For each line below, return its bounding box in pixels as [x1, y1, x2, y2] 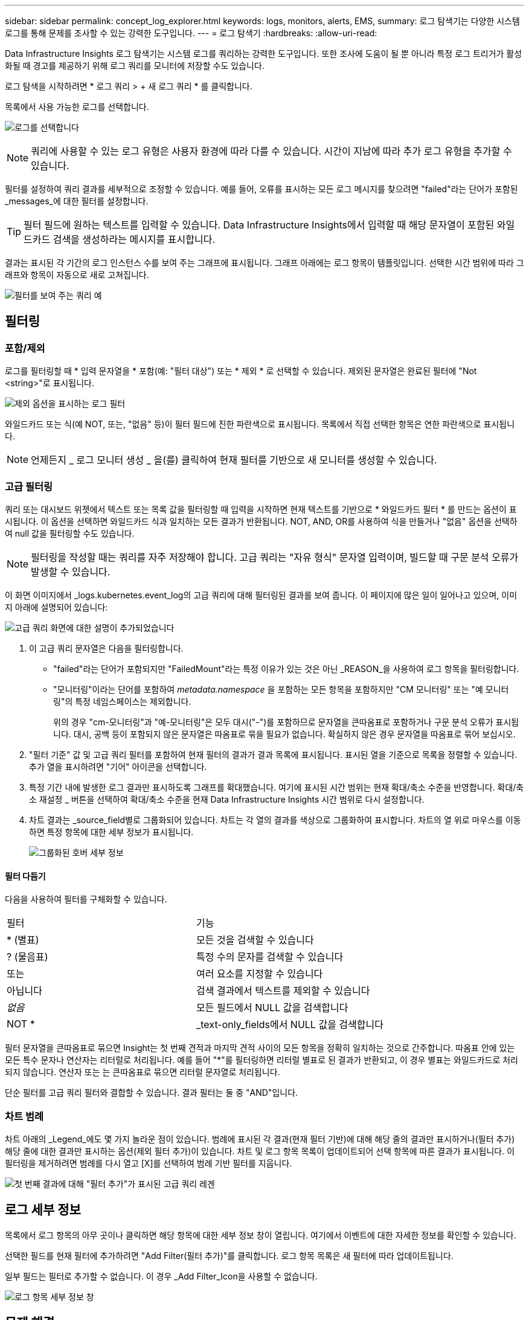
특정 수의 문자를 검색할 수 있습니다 [196, 951, 344, 963]
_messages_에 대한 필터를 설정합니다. [5, 196, 149, 206]
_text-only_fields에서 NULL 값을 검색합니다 [196, 1018, 383, 1031]
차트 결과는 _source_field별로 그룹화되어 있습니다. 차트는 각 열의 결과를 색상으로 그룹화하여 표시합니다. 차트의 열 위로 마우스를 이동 [29, 814, 521, 825]
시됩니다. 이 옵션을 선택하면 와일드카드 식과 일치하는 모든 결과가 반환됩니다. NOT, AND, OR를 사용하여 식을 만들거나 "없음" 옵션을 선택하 [5, 516, 518, 526]
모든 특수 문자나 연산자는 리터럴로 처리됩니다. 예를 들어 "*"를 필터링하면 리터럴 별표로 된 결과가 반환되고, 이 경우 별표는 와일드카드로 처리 [5, 1055, 518, 1066]
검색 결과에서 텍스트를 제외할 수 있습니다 [196, 985, 370, 997]
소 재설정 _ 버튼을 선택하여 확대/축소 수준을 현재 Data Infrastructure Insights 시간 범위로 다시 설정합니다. [29, 794, 425, 804]
